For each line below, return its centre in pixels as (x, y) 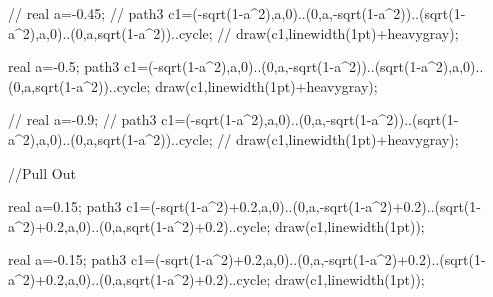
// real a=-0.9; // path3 (82, 119)
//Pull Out (42, 172)
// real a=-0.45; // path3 (86, 13)
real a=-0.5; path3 (64, 66)
